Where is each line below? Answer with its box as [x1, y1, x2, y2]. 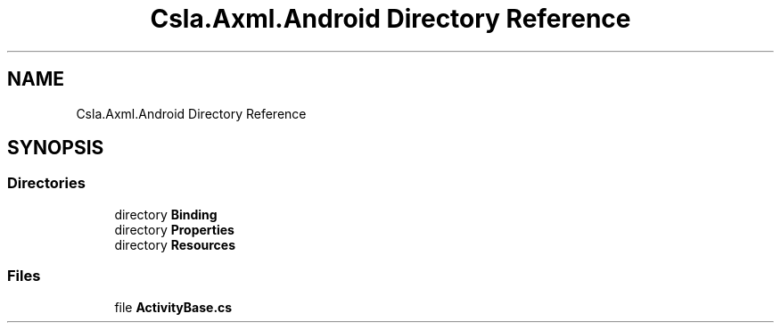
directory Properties [114, 221, 234, 237]
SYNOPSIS [7, 136, 104, 160]
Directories [7, 174, 86, 193]
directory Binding [114, 206, 218, 222]
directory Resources [114, 236, 235, 252]
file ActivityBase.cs [114, 299, 233, 315]
